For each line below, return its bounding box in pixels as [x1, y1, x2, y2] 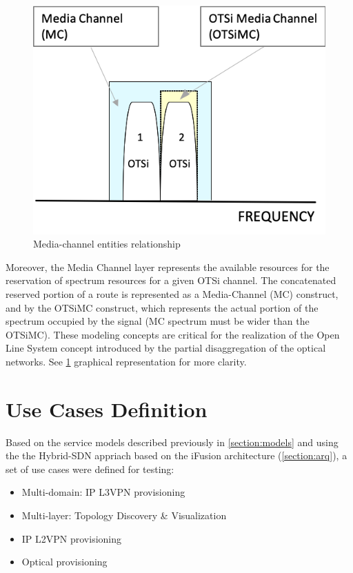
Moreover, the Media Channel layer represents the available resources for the [6, 259, 330, 274]
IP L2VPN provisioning [21, 531, 122, 545]
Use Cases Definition [6, 394, 208, 423]
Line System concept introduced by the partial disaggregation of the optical [6, 341, 326, 355]
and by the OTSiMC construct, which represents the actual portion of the [6, 300, 319, 314]
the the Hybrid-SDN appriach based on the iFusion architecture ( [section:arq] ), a [6, 448, 347, 463]
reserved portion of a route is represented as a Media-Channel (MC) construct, [6, 286, 339, 301]
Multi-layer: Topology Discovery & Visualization [21, 507, 227, 522]
